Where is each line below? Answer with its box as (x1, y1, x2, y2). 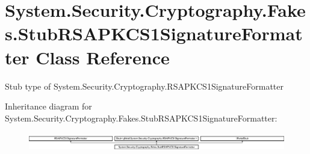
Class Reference (36, 45, 170, 69)
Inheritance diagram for (5, 100, 92, 112)
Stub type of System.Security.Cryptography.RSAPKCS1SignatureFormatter (5, 79, 284, 92)
